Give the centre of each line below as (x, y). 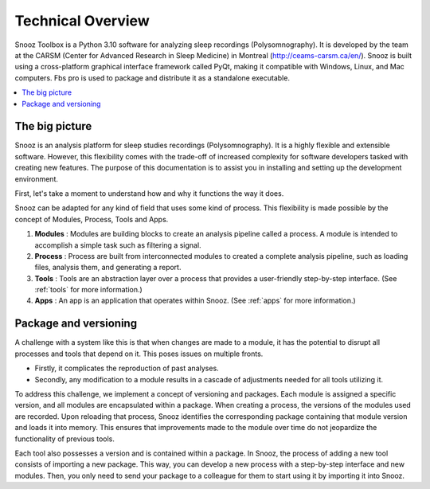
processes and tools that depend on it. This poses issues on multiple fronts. (139, 354)
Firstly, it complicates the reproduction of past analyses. (127, 368)
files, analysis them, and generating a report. (108, 268)
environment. (37, 178)
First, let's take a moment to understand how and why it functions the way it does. (149, 193)
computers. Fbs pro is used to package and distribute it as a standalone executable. (152, 78)
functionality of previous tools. (64, 439)
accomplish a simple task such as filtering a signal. (118, 245)
